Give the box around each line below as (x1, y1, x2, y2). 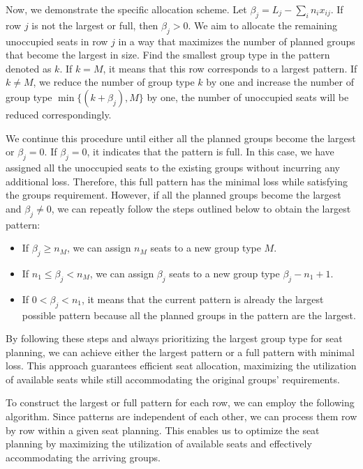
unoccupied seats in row (6, 33, 108, 48)
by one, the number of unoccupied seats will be (147, 89, 349, 104)
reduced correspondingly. (6, 107, 112, 121)
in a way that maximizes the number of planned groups (118, 33, 355, 48)
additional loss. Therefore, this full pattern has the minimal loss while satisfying (6, 174, 348, 188)
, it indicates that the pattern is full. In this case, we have (87, 144, 334, 159)
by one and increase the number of (206, 75, 354, 89)
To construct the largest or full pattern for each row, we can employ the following (6, 395, 355, 410)
